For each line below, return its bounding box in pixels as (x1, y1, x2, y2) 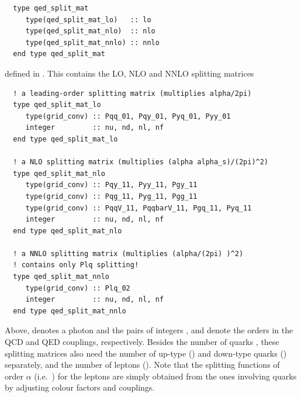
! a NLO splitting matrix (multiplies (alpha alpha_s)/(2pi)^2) (13, 158, 269, 167)
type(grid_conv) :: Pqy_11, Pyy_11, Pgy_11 (25, 181, 198, 189)
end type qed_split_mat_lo (13, 134, 118, 143)
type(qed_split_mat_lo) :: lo (25, 15, 151, 24)
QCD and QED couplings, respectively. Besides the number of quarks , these (5, 336, 279, 348)
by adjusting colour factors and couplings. (5, 381, 155, 393)
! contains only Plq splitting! (13, 261, 139, 270)
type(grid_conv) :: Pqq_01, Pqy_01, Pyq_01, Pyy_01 (25, 112, 231, 120)
